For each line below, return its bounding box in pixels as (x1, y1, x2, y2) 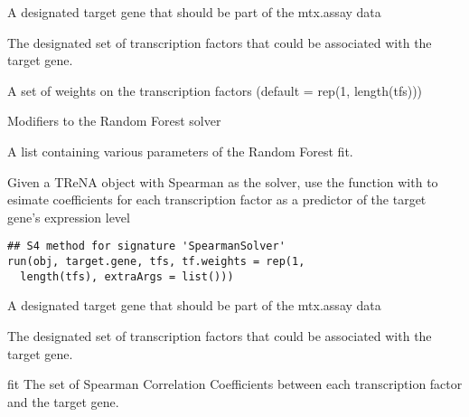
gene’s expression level (7, 207, 130, 226)
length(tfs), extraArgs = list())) (20, 270, 234, 283)
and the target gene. (7, 392, 119, 411)
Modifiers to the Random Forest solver (7, 111, 221, 130)
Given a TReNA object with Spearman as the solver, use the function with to (7, 172, 438, 191)
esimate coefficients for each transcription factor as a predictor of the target (7, 190, 427, 209)
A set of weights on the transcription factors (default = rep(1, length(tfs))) (7, 81, 423, 100)
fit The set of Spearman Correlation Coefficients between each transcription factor (7, 374, 463, 393)
